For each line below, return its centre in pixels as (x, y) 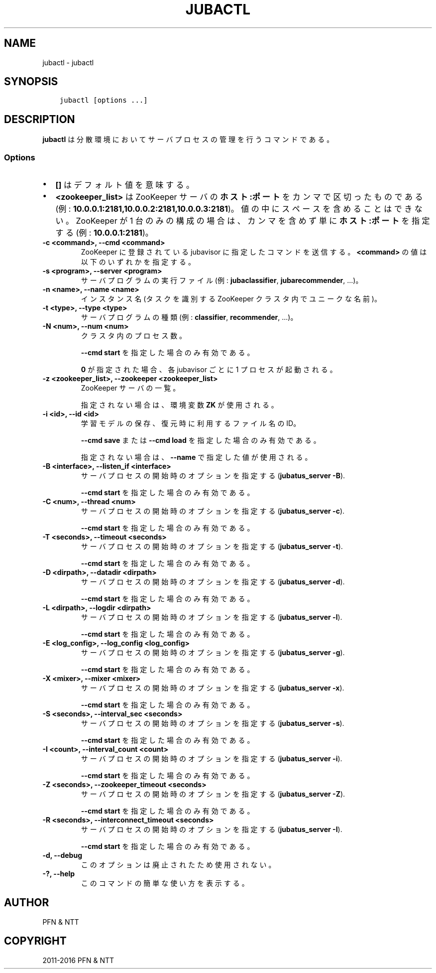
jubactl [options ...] (104, 100)
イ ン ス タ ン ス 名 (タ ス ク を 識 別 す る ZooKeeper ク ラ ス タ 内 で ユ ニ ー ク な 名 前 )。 (231, 299)
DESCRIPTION (40, 119)
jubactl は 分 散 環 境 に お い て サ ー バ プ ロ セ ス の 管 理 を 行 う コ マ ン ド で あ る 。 (188, 139)
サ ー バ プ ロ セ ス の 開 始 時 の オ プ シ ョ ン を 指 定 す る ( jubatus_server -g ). (213, 653)
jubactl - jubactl (68, 62)
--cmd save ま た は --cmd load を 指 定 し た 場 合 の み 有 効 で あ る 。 (201, 440)
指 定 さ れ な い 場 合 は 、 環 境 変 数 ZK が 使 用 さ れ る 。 (179, 405)
